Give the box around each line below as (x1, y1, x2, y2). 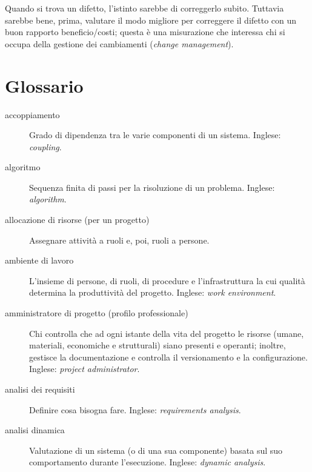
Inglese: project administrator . (29, 362, 140, 375)
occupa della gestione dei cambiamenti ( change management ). (5, 37, 234, 50)
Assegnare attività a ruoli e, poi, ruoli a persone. (29, 233, 210, 246)
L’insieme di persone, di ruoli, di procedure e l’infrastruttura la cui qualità (29, 274, 305, 287)
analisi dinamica (5, 424, 65, 436)
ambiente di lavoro (5, 254, 74, 267)
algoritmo (5, 161, 41, 173)
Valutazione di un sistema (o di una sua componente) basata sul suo (29, 444, 283, 456)
